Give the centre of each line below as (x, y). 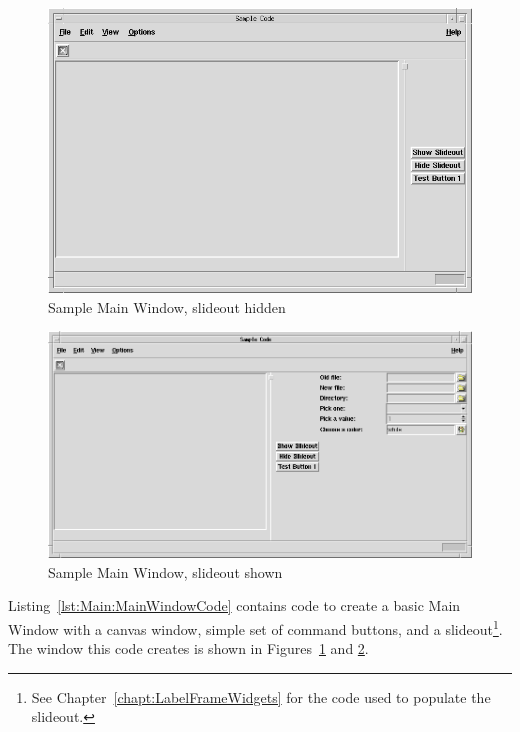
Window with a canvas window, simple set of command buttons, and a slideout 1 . (255, 627)
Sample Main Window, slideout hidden (167, 306)
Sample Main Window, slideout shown (165, 571)
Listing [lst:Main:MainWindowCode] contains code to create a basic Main (234, 605)
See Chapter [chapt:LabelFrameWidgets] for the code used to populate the (261, 696)
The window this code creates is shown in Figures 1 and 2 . (188, 648)
